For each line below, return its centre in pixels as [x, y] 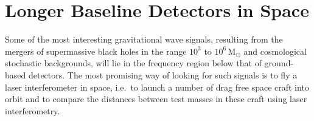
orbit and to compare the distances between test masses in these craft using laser [156, 99]
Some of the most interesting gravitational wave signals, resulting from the [144, 39]
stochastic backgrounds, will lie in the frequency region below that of [133, 63]
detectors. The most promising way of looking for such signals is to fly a [163, 74]
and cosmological [275, 51]
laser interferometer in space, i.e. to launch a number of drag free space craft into [157, 87]
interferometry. [33, 110]
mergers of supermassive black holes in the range [96, 51]
